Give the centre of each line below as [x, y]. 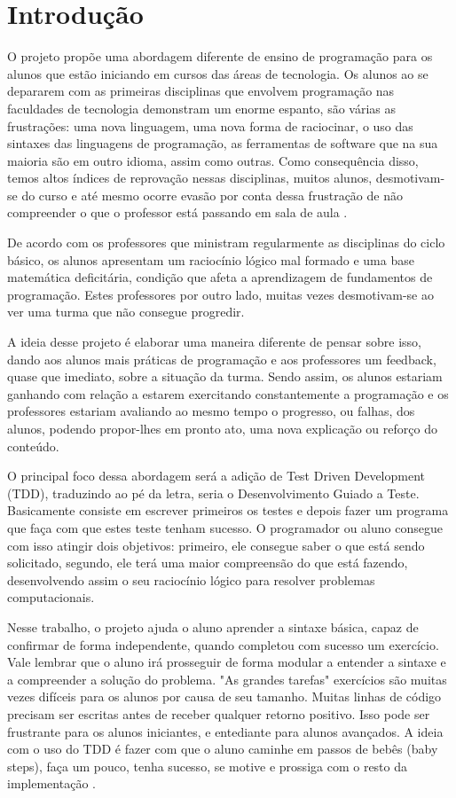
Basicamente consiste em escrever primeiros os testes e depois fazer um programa [228, 510]
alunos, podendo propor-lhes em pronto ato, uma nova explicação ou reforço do [222, 428]
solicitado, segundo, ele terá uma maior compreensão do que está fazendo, [208, 563]
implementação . [51, 783]
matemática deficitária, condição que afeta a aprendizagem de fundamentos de [220, 277]
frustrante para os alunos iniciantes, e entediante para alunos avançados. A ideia [225, 731]
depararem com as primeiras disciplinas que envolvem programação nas [201, 91]
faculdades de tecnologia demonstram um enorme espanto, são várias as [202, 108]
